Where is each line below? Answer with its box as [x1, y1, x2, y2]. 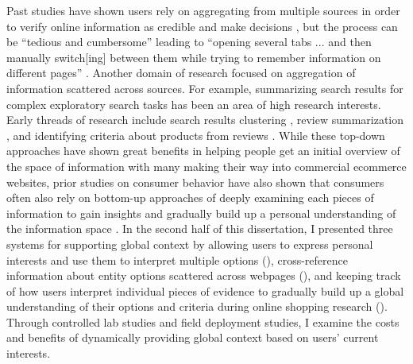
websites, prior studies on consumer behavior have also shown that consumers [6, 173, 384, 190]
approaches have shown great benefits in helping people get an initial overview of [6, 142, 400, 159]
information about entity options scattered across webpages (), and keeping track [6, 267, 401, 284]
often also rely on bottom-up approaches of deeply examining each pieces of [6, 189, 374, 206]
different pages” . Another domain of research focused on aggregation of [6, 64, 356, 81]
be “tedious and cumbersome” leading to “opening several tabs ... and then [6, 33, 372, 50]
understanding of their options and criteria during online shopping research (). [6, 298, 388, 315]
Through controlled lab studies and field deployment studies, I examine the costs [6, 313, 399, 330]
